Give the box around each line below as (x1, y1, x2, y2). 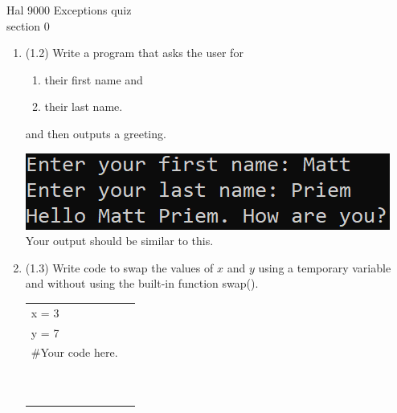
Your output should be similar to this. (25, 232, 214, 249)
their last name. (44, 98, 123, 115)
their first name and (44, 71, 143, 88)
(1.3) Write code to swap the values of (25, 259, 214, 276)
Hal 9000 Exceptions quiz (6, 2, 132, 18)
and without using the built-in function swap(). (25, 275, 259, 292)
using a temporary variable (258, 259, 391, 276)
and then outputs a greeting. (25, 125, 166, 141)
